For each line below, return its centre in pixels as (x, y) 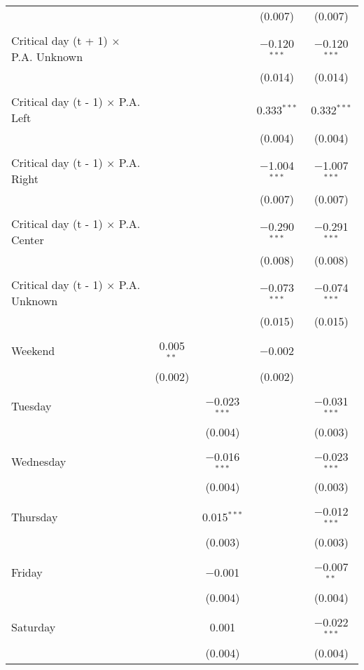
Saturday (34, 627)
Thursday (35, 516)
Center (28, 240)
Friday (27, 572)
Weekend (33, 351)
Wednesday (39, 461)
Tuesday (31, 406)
